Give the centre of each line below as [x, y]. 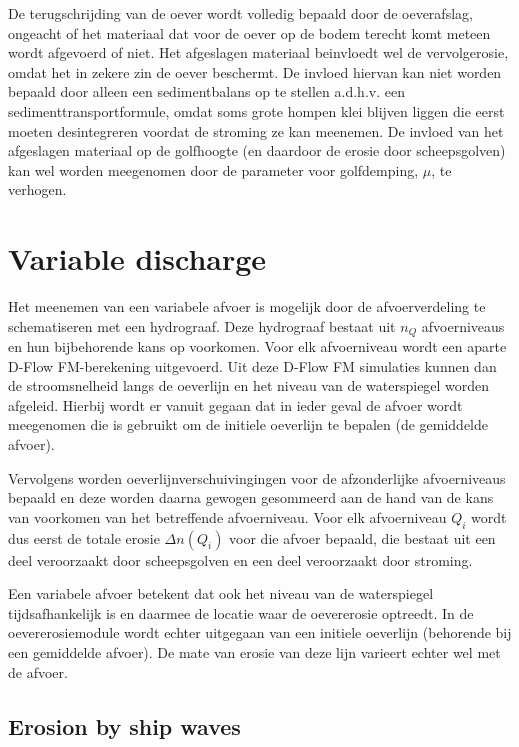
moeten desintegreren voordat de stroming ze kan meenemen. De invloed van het [256, 130]
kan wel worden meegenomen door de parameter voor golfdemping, [213, 169]
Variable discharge [137, 258]
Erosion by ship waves [124, 725]
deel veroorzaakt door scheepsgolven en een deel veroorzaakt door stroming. [240, 559]
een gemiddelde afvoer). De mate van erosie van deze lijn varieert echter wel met [254, 652]
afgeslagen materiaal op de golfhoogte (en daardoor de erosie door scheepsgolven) [257, 150]
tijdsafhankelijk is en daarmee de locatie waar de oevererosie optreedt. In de [241, 612]
